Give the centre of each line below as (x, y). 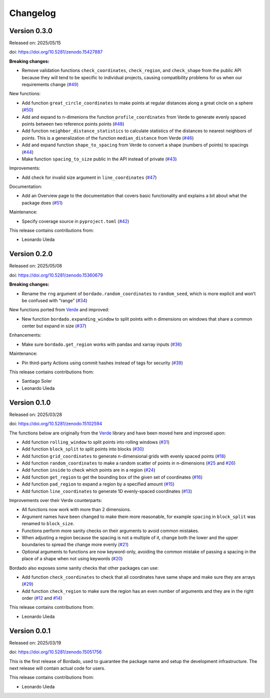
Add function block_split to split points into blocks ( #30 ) (83, 449)
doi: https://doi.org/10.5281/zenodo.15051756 (55, 652)
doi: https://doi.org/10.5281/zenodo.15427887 (56, 52)
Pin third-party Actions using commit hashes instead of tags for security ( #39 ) (102, 363)
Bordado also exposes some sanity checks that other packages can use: (84, 568)
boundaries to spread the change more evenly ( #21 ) (75, 545)
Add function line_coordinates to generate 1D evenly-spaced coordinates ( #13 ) (107, 491)
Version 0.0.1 (30, 631)
